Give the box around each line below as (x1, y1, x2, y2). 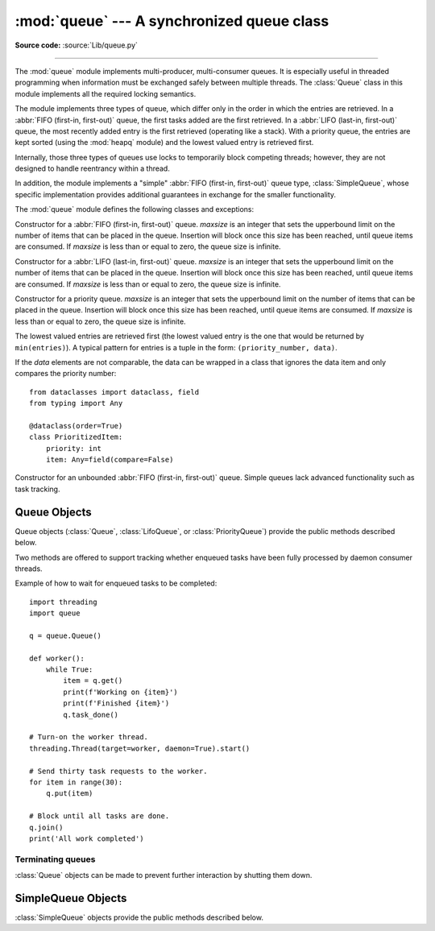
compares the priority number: (14, 369, 117, 379)
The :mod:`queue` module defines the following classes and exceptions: (14, 205, 255, 214)
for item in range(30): (29, 777, 123, 787)
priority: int (45, 444, 102, 453)
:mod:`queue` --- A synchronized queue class (14, 12, 329, 30)
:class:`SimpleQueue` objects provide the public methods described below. (14, 912, 263, 922)
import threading (29, 597, 97, 606)
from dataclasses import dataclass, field (29, 387, 200, 396)
